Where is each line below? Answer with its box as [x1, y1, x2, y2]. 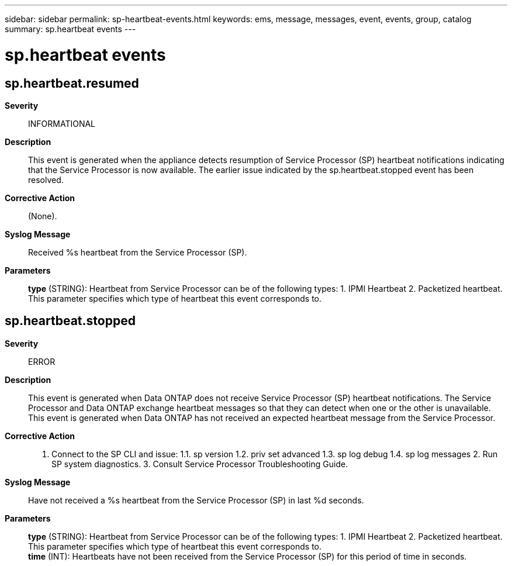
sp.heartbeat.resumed [5, 75, 139, 91]
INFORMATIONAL [28, 118, 96, 129]
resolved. [28, 174, 64, 185]
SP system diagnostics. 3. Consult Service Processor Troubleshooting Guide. [51, 458, 348, 469]
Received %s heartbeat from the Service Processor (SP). [28, 247, 247, 257]
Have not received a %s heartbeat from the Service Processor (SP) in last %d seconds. [28, 495, 364, 505]
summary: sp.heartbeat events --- [5, 24, 136, 34]
